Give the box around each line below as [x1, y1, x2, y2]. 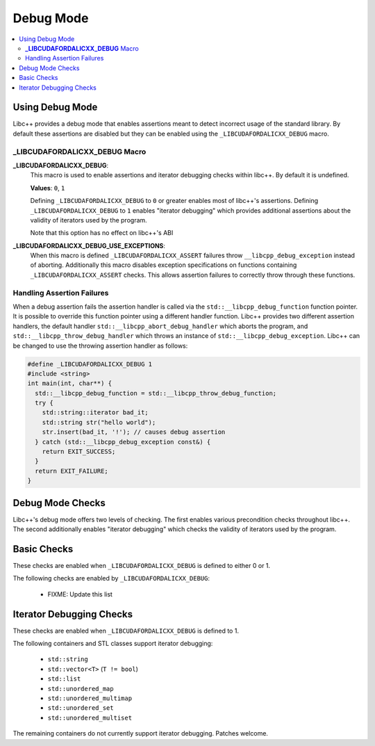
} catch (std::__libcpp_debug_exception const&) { [35, 438, 211, 446]
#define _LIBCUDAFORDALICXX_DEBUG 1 [27, 360, 153, 368]
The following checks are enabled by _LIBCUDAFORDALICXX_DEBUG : [12, 574, 210, 583]
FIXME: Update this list [47, 590, 112, 598]
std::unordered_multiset [47, 713, 132, 722]
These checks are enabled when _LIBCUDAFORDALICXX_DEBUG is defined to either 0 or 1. [12, 562, 271, 570]
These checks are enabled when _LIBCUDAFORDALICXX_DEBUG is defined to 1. [12, 626, 240, 635]
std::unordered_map [47, 685, 114, 692]
